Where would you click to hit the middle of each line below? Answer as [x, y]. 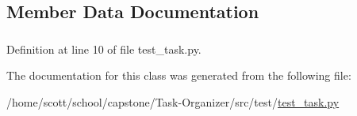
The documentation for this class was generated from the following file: [179, 75]
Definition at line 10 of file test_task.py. [104, 49]
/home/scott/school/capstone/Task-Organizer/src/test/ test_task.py [173, 101]
